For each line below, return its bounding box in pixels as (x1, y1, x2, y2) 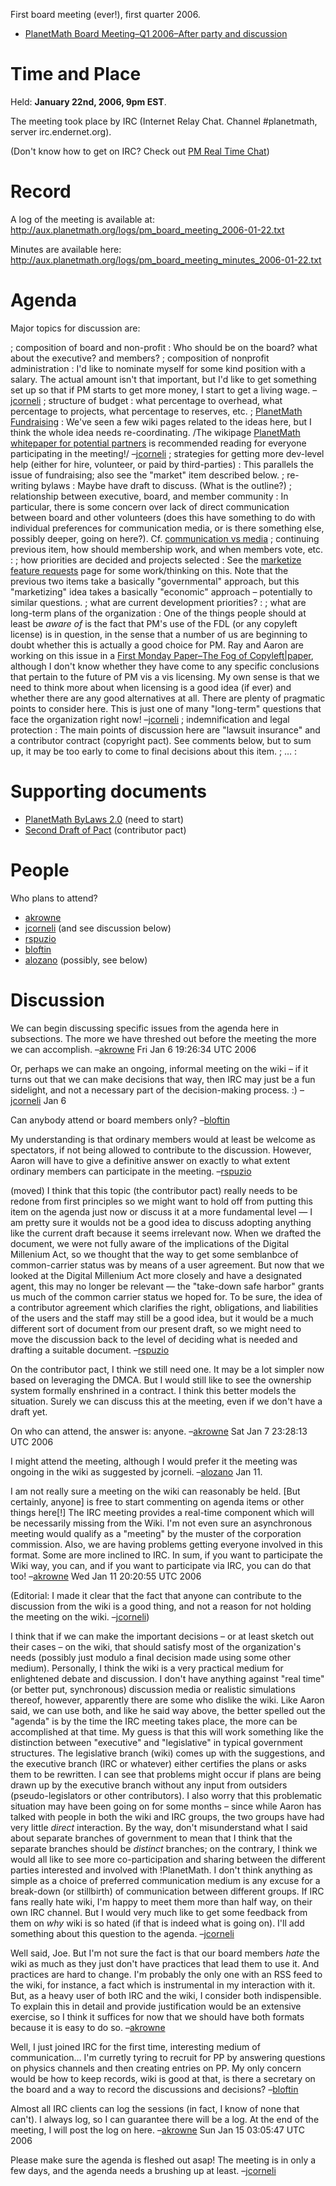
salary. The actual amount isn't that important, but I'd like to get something (10, 373, 317, 385)
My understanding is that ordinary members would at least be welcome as (10, 1133, 316, 1145)
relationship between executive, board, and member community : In (10, 490, 289, 502)
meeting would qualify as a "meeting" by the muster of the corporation (10, 1527, 302, 1539)
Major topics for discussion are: (10, 322, 141, 334)
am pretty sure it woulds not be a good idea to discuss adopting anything (10, 1216, 312, 1228)
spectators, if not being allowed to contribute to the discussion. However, (10, 1144, 312, 1156)
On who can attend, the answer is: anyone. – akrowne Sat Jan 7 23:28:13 (10, 1425, 308, 1437)
